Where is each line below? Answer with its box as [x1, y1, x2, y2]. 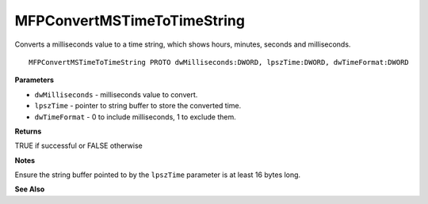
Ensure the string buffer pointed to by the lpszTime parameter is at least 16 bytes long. [14, 170, 301, 179]
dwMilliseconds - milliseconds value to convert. [34, 89, 198, 99]
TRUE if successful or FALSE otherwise [14, 141, 143, 150]
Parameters [14, 75, 55, 85]
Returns [14, 127, 42, 136]
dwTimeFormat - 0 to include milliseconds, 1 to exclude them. [34, 111, 237, 122]
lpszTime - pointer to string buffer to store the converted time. [34, 101, 242, 111]
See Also [14, 184, 45, 194]
